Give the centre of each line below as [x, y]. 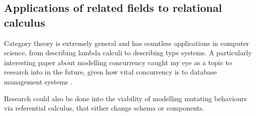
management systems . [38, 81]
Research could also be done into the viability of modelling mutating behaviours [126, 98]
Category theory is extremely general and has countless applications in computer [127, 43]
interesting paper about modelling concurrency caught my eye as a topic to [118, 62]
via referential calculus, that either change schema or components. [104, 108]
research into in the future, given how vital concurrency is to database [110, 72]
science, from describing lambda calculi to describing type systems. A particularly [128, 53]
